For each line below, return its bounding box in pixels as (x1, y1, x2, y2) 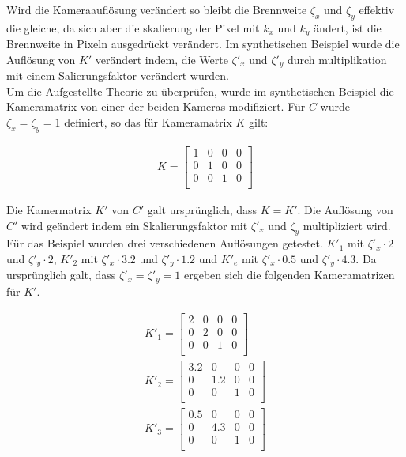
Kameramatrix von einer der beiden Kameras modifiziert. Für (6, 98, 306, 115)
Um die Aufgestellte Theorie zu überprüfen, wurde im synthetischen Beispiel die (6, 82, 394, 99)
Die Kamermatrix (6, 202, 92, 218)
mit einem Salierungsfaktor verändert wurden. (6, 67, 229, 84)
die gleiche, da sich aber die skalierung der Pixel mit (6, 19, 260, 36)
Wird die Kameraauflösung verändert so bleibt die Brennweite (6, 2, 307, 17)
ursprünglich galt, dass (6, 266, 116, 283)
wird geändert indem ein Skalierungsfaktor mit (21, 217, 248, 233)
